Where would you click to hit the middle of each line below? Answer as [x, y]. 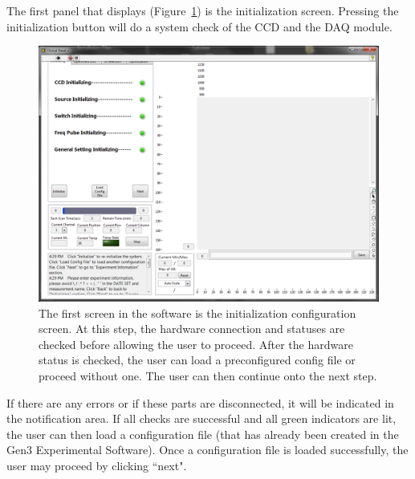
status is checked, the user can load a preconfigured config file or [197, 360]
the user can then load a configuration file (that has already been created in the [203, 434]
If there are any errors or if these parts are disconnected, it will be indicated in [200, 402]
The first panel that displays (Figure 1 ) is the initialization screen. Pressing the [203, 10]
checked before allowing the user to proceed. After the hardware [196, 344]
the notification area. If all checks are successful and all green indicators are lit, [201, 418]
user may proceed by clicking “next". [97, 465]
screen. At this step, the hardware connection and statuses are [192, 329]
